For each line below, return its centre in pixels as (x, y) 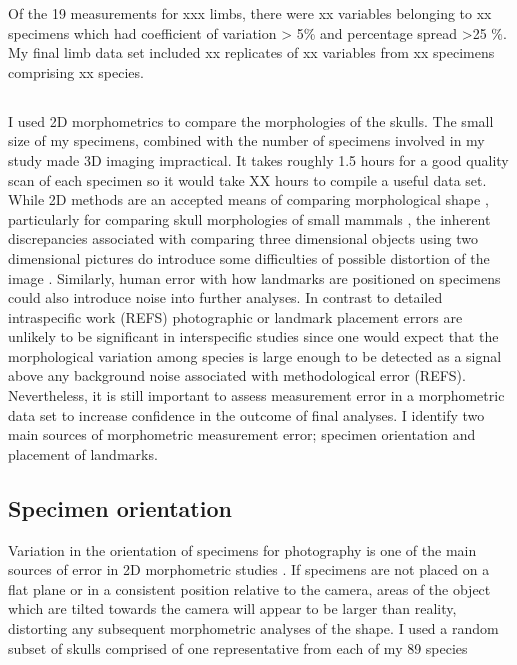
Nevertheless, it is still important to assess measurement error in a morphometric (256, 395)
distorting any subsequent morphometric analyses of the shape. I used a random (253, 628)
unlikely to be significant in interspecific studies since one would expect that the (253, 336)
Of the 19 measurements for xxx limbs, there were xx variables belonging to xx (250, 13)
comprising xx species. (76, 71)
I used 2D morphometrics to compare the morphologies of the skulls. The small (251, 120)
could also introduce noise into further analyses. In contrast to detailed (225, 297)
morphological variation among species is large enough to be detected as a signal (255, 355)
